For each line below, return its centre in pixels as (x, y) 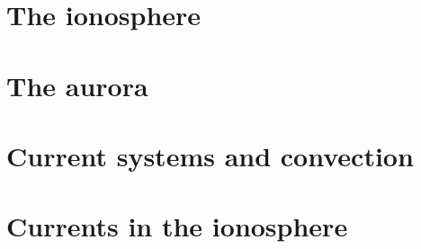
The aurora (77, 85)
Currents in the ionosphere (177, 226)
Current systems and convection (210, 155)
